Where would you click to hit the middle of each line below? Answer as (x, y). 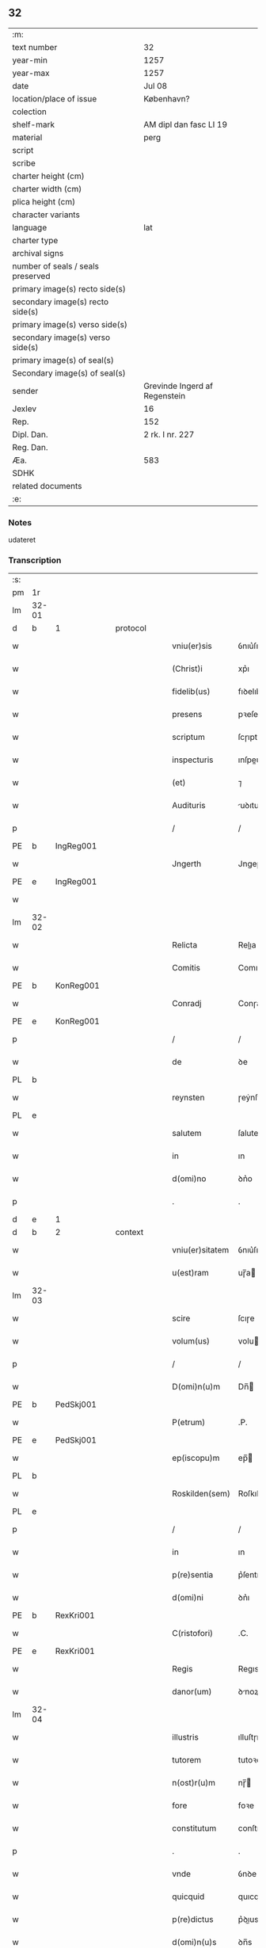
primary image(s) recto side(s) (69, 288)
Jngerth (187, 864)
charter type (35, 240)
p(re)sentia (193, 1575)
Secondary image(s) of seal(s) (69, 373)
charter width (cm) (47, 189)
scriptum (189, 738)
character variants (46, 215)
